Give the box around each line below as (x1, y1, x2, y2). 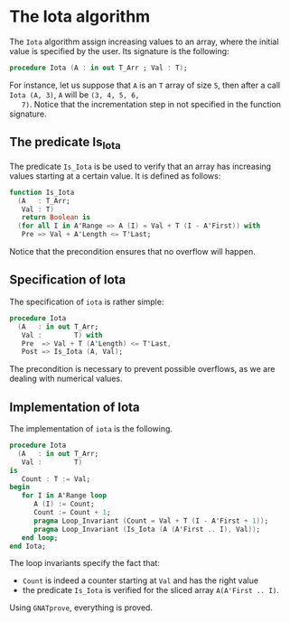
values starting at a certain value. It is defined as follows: (9, 170, 221, 181)
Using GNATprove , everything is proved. (9, 602, 154, 613)
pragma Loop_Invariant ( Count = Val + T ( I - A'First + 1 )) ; (33, 516, 269, 525)
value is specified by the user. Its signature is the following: (9, 45, 229, 56)
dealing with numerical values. (9, 373, 123, 385)
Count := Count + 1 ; (33, 508, 111, 517)
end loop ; (21, 533, 59, 543)
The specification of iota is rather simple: (9, 296, 164, 307)
